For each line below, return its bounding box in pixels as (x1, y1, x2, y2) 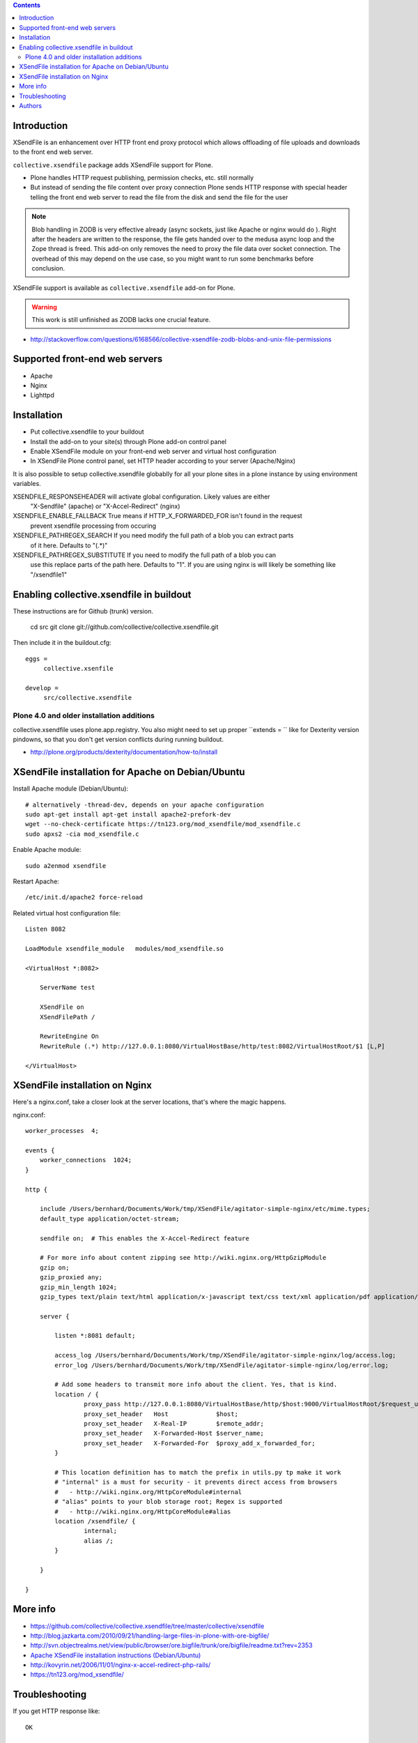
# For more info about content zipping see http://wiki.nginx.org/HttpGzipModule (39, 1254, 327, 1262)
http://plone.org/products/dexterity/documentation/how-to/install (30, 748, 218, 756)
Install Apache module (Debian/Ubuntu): (13, 784, 129, 793)
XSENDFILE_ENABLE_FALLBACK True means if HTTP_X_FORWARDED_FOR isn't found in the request (13, 512, 302, 520)
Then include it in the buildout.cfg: (13, 639, 111, 647)
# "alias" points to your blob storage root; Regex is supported (54, 1498, 283, 1506)
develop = (25, 684, 59, 692)
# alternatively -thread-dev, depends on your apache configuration (25, 800, 264, 809)
